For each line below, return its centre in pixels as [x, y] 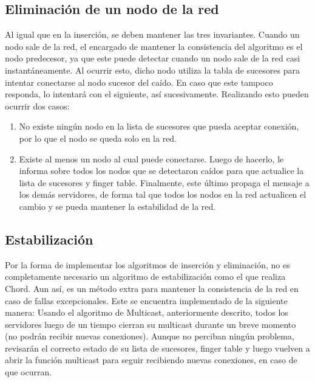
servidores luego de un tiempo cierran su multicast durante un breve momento [151, 324]
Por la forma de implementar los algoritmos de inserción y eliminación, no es [147, 264]
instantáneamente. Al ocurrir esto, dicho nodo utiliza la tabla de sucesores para [152, 70]
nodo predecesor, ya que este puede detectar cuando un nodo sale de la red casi [153, 58]
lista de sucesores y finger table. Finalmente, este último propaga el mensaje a [164, 182]
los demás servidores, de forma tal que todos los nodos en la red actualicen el [163, 194]
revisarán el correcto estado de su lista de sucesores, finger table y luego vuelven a [157, 348]
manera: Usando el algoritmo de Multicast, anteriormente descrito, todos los [147, 312]
